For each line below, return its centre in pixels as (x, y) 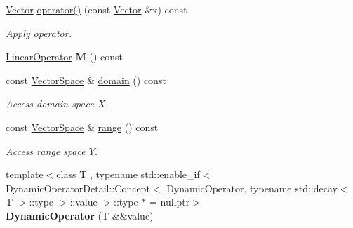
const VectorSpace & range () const (82, 127)
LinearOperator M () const (64, 56)
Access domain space (50, 103)
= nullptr (169, 202)
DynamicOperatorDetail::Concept (78, 188)
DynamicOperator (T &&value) (80, 215)
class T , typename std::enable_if (128, 174)
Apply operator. (39, 33)
